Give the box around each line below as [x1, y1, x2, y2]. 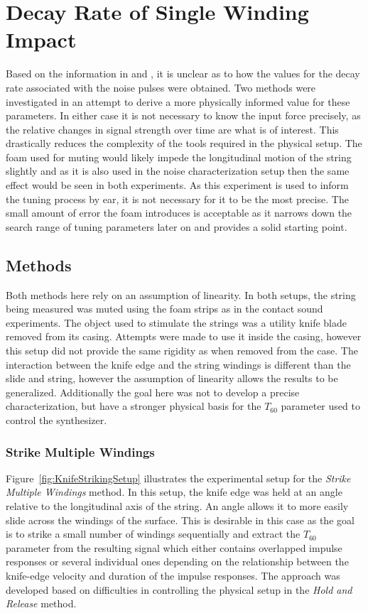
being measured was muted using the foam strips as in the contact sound [6, 301, 323, 316]
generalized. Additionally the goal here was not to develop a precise [6, 384, 300, 399]
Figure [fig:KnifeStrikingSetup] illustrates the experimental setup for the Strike [6, 470, 351, 485]
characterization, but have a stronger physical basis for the [6, 398, 261, 413]
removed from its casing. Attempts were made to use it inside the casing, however [6, 329, 362, 344]
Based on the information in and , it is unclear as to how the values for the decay [6, 66, 360, 81]
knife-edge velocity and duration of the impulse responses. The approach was [6, 568, 340, 582]
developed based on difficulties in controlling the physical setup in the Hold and [6, 582, 352, 597]
